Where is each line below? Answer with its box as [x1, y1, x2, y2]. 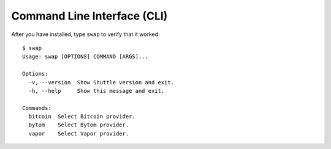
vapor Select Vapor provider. [28, 130, 129, 137]
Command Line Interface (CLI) [11, 9, 168, 23]
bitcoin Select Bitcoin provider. [28, 113, 136, 120]
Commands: [22, 104, 51, 111]
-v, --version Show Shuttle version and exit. [28, 79, 175, 85]
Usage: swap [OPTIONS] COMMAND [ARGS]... [22, 53, 148, 60]
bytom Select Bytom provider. [28, 122, 129, 128]
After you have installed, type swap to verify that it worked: [11, 31, 160, 38]
